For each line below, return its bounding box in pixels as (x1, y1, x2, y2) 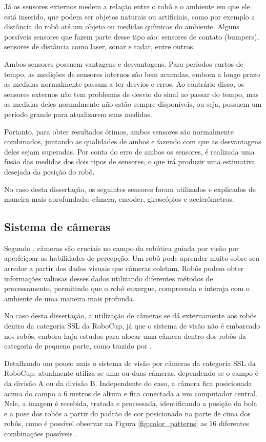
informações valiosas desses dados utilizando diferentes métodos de (4, 273, 213, 283)
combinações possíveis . (4, 428, 77, 438)
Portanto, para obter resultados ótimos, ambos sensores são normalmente (4, 126, 234, 137)
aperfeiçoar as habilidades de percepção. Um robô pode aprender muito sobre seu (4, 253, 259, 263)
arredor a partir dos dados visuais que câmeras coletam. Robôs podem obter (4, 263, 244, 274)
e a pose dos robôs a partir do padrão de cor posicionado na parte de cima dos (4, 408, 251, 418)
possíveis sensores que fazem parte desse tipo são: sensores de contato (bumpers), (4, 31, 259, 42)
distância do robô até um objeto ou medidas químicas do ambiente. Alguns (4, 21, 239, 32)
